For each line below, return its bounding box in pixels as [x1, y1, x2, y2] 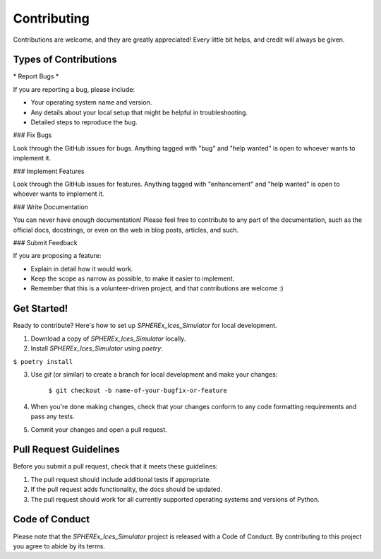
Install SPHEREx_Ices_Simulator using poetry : [30, 344, 163, 353]
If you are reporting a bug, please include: [13, 85, 135, 93]
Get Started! [13, 302, 68, 314]
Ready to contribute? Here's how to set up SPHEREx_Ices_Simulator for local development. [13, 322, 277, 330]
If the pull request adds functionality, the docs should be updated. [30, 485, 222, 494]
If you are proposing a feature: [13, 252, 102, 260]
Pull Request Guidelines [13, 444, 120, 456]
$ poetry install [13, 358, 73, 365]
